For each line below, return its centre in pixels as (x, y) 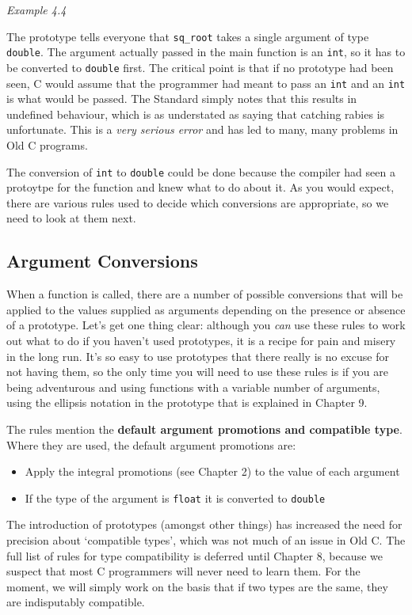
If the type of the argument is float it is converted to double (175, 497)
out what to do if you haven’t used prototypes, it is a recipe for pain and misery (201, 341)
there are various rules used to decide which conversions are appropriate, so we (198, 202)
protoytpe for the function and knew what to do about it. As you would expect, (200, 187)
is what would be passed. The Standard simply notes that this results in (182, 99)
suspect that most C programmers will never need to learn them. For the (183, 571)
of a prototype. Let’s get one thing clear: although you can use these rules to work (206, 325)
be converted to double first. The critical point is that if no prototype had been (200, 67)
